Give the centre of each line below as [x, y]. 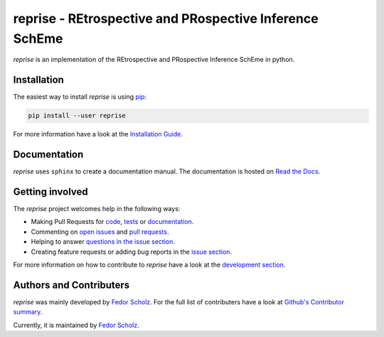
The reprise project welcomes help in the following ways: [97, 209]
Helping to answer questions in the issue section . [103, 242]
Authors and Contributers [71, 285]
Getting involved [50, 192]
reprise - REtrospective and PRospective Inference [166, 18]
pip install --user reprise [77, 116]
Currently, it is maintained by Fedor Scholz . [76, 325]
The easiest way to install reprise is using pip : [80, 97]
